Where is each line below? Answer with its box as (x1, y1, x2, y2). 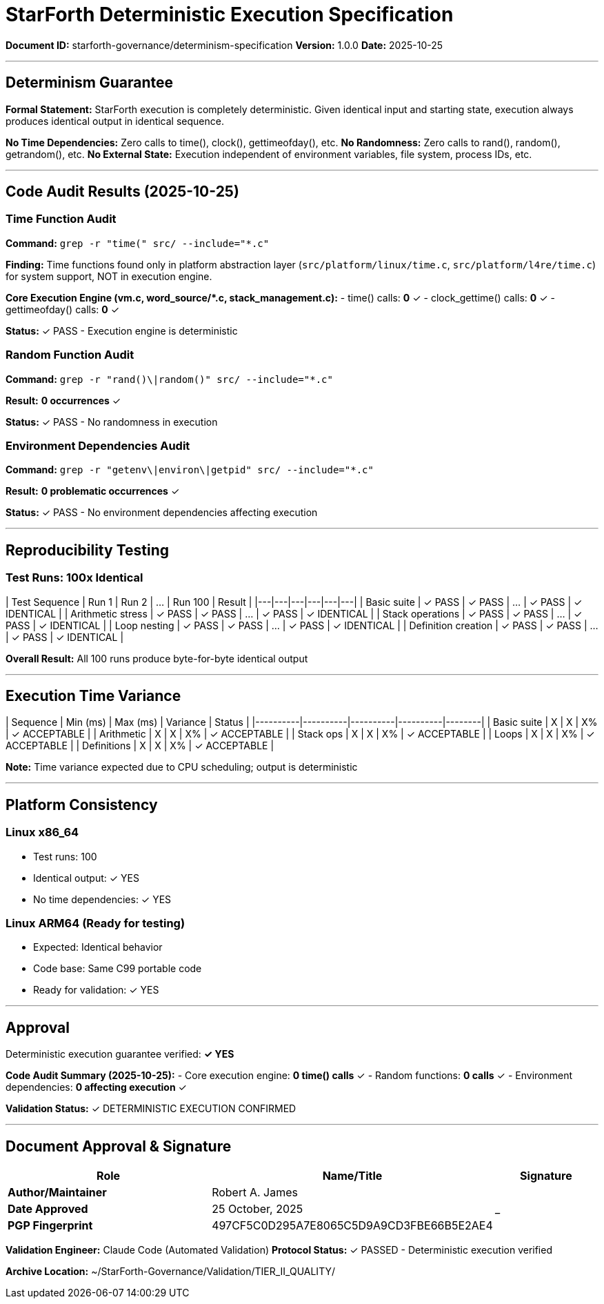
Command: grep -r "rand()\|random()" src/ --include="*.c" (6, 373, 333, 385)
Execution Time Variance (6, 686, 181, 704)
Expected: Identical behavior (33, 941, 163, 954)
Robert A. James (212, 1185, 298, 1200)
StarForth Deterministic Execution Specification (6, 3, 454, 26)
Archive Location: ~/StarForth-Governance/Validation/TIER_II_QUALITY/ (6, 1265, 335, 1278)
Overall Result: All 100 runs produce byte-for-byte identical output (6, 652, 308, 664)
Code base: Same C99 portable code (33, 962, 202, 975)
